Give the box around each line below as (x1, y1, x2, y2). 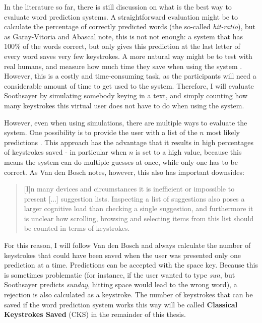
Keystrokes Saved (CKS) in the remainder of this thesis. (4, 309, 186, 319)
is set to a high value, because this (136, 147, 242, 157)
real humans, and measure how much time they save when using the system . (4, 60, 242, 71)
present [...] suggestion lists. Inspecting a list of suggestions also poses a (24, 193, 245, 204)
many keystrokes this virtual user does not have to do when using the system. (4, 100, 244, 110)
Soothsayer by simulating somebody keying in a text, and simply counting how (4, 90, 247, 101)
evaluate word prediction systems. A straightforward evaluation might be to (4, 11, 238, 22)
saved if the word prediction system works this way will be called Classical (4, 299, 238, 309)
